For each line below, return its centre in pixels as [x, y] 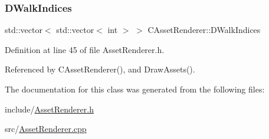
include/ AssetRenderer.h [49, 109]
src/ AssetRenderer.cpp [46, 129]
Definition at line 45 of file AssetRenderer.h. [85, 49]
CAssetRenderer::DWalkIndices [204, 30]
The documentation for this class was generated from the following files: [135, 89]
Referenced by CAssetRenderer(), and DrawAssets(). [100, 69]
